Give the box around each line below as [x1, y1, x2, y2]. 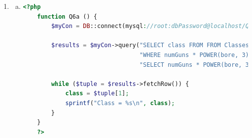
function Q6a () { [37, 13, 97, 20]
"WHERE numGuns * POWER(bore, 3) [139, 51, 249, 58]
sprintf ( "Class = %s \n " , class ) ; [65, 99, 175, 107]
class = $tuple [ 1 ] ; [65, 90, 129, 97]
